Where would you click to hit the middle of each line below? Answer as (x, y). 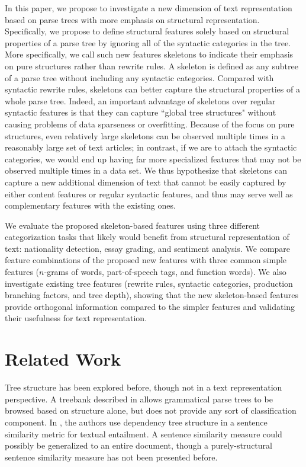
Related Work (63, 359)
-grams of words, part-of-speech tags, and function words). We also (165, 272)
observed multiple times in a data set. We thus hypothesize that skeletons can (146, 170)
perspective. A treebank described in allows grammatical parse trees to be (139, 399)
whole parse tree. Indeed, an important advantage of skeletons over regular (140, 100)
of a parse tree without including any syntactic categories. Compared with (139, 77)
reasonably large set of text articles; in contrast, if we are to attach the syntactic (151, 147)
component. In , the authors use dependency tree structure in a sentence (136, 422)
